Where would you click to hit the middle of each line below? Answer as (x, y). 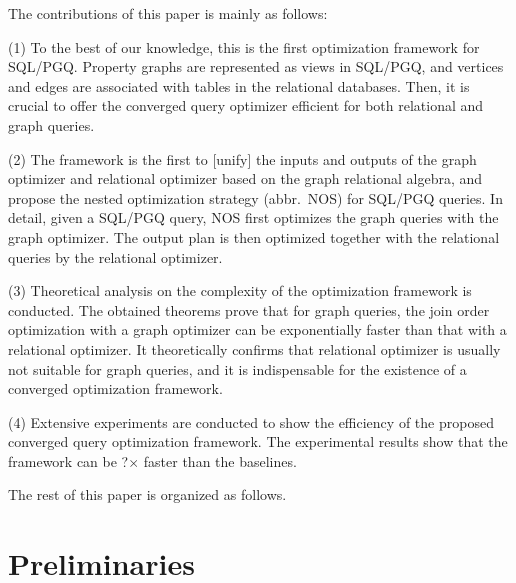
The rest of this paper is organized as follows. (147, 494)
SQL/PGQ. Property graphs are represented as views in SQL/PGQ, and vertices (256, 66)
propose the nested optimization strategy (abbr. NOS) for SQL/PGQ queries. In (255, 197)
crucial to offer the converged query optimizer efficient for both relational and (246, 105)
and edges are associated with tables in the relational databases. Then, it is (239, 85)
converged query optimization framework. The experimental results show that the (258, 441)
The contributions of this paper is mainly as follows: (168, 13)
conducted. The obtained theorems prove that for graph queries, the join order (249, 309)
